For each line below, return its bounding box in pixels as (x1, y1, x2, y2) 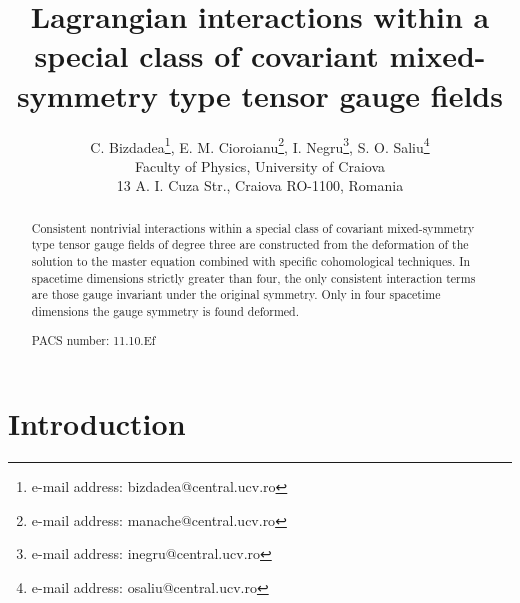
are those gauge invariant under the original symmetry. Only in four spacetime (31, 286, 441, 303)
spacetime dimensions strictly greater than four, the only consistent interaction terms (31, 269, 476, 286)
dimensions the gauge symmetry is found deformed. (31, 303, 300, 320)
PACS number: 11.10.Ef (31, 331, 156, 348)
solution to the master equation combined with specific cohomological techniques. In (31, 253, 471, 270)
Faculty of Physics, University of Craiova (135, 155, 385, 176)
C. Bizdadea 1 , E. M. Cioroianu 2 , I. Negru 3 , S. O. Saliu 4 (90, 133, 430, 157)
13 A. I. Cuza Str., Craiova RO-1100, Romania (116, 175, 404, 196)
